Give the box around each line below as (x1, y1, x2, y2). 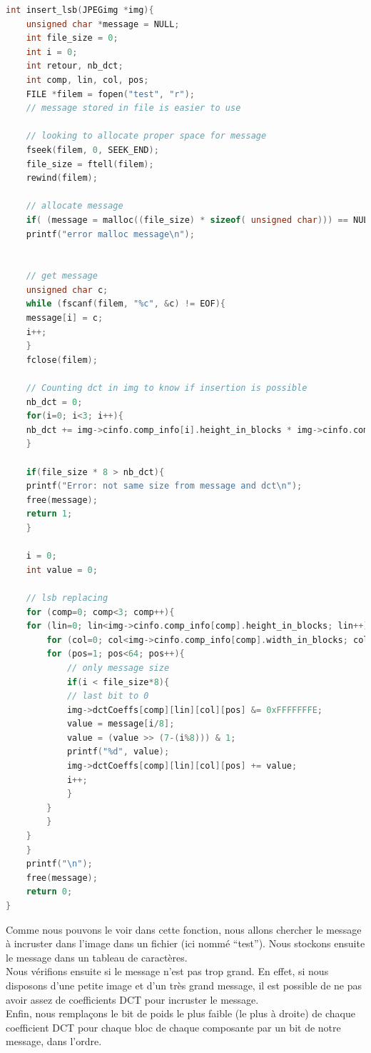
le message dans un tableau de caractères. (6, 949, 188, 964)
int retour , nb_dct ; (26, 61, 123, 71)
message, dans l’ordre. (6, 1034, 102, 1049)
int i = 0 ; (26, 46, 78, 57)
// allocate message (26, 201, 123, 211)
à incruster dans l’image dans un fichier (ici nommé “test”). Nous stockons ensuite (6, 936, 365, 951)
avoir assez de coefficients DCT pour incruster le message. (6, 992, 259, 1007)
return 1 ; (26, 509, 73, 519)
